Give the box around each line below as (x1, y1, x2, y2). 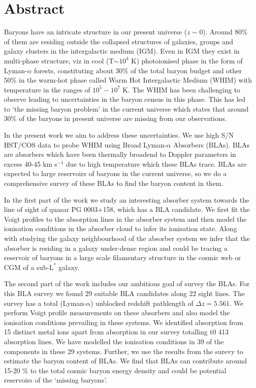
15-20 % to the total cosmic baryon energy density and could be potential (4, 365, 226, 375)
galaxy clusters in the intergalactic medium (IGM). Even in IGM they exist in (4, 46, 240, 56)
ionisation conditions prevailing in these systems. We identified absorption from (4, 317, 244, 327)
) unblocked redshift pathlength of (90, 298, 193, 308)
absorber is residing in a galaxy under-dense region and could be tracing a (4, 242, 228, 253)
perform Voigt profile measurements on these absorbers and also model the (4, 307, 230, 318)
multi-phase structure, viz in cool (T (4, 55, 114, 65)
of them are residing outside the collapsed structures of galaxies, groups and (4, 36, 233, 46)
